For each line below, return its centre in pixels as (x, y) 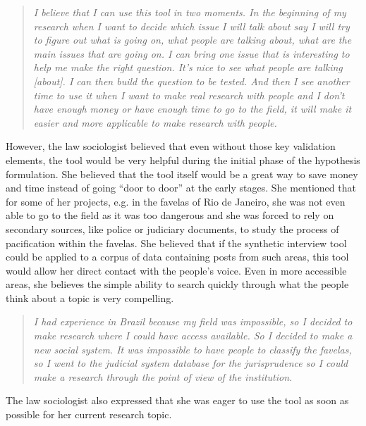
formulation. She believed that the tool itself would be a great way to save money (182, 174)
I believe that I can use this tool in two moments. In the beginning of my (190, 12)
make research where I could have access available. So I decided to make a (193, 336)
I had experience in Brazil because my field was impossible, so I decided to (193, 321)
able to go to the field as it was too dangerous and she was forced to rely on (170, 215)
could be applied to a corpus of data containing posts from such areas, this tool (177, 257)
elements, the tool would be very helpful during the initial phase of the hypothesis (183, 159)
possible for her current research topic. (89, 414)
